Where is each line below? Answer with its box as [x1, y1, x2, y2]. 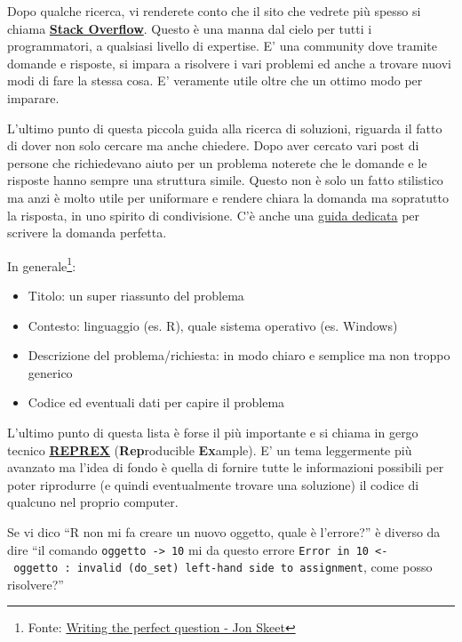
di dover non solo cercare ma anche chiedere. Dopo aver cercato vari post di [7, 136, 419, 155]
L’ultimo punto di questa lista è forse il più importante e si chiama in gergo [7, 422, 418, 441]
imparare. [7, 88, 60, 107]
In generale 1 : [7, 253, 76, 275]
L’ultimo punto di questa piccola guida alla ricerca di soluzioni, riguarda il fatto [7, 118, 442, 137]
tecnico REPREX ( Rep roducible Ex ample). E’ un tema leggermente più [7, 440, 412, 459]
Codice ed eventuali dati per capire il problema [28, 393, 285, 412]
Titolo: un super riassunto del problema [28, 285, 244, 304]
